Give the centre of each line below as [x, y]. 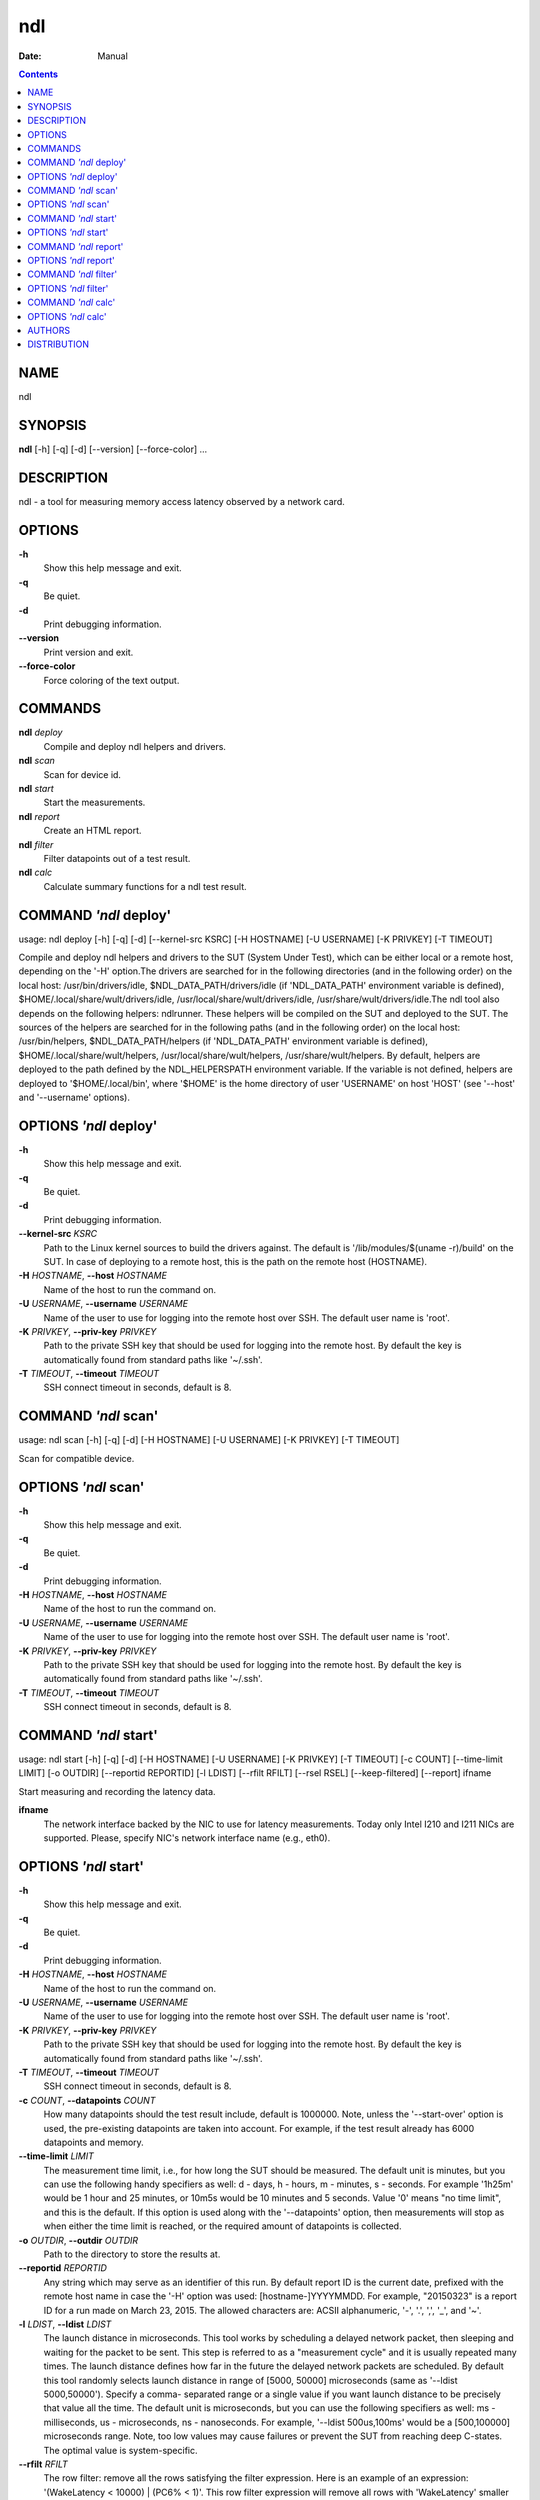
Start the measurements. [94, 802]
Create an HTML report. [92, 831]
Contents [38, 74]
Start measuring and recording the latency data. [117, 1791]
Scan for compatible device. [76, 1458]
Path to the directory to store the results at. [132, 2254]
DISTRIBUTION [58, 344]
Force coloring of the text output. [111, 680]
